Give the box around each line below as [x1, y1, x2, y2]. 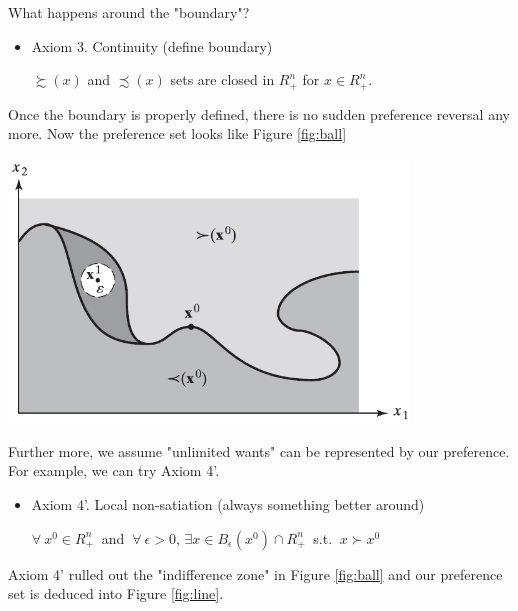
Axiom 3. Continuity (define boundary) [31, 35, 273, 56]
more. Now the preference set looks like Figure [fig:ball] [8, 123, 347, 144]
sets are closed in [170, 69, 275, 90]
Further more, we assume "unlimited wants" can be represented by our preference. [8, 440, 510, 461]
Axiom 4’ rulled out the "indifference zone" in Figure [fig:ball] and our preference [8, 563, 503, 584]
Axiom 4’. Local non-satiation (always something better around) [31, 494, 425, 515]
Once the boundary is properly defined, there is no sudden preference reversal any [8, 103, 510, 124]
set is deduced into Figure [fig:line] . [8, 583, 224, 604]
